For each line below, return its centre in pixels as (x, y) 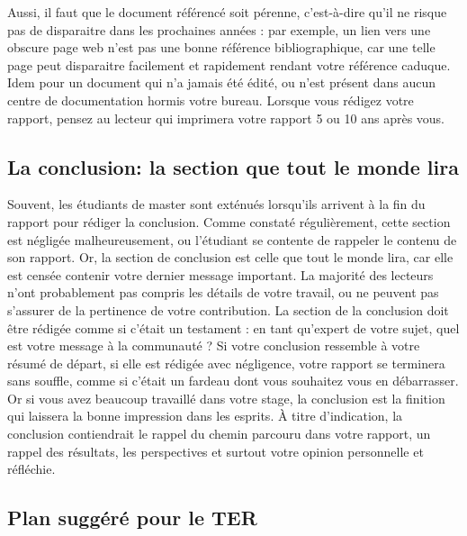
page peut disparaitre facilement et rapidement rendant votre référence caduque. (229, 64)
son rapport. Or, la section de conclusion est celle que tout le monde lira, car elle (230, 257)
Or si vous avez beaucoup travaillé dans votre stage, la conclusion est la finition (226, 398)
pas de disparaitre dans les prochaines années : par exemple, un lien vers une (219, 29)
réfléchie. (31, 469)
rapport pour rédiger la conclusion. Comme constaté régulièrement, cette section (229, 221)
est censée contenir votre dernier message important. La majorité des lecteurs (220, 274)
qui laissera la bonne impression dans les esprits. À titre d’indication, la (205, 416)
